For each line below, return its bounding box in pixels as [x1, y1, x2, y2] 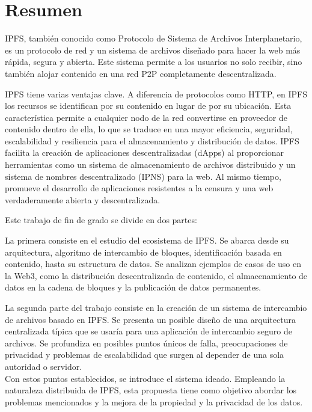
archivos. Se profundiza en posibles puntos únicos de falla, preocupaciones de [5, 336, 288, 349]
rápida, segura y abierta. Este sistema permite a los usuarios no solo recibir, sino [5, 55, 302, 68]
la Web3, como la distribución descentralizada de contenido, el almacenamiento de [5, 269, 308, 281]
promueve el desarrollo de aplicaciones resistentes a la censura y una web [5, 182, 274, 194]
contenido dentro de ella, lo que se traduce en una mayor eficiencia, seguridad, [5, 123, 293, 135]
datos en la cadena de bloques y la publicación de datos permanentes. [5, 281, 262, 294]
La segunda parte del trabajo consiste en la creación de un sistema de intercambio [5, 301, 307, 313]
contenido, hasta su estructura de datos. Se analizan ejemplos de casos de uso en [5, 257, 301, 270]
